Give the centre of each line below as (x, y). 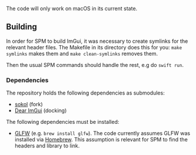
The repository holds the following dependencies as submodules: (85, 93)
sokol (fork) (29, 105)
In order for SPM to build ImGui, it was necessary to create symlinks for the (97, 41)
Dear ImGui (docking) (41, 110)
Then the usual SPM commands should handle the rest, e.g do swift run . (95, 65)
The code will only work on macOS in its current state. (72, 9)
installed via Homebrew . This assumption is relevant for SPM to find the (101, 140)
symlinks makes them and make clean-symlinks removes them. (82, 53)
